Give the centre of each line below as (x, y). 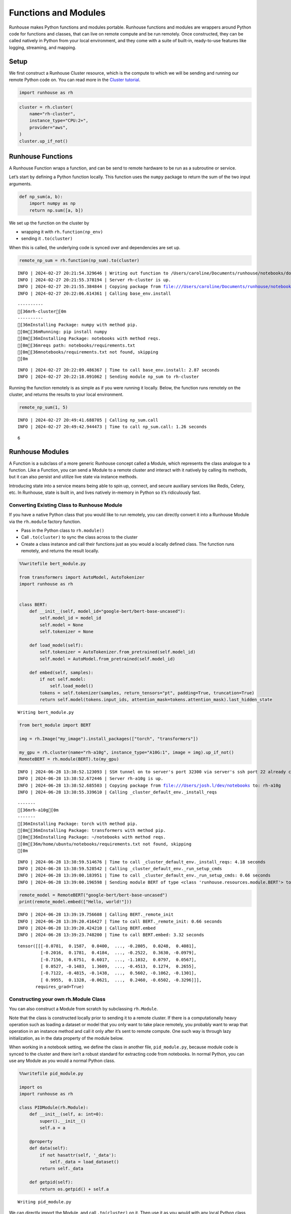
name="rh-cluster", (53, 114)
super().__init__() (63, 1121)
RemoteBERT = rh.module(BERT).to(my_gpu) (69, 759)
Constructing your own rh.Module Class (57, 999)
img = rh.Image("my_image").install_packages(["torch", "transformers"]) (109, 739)
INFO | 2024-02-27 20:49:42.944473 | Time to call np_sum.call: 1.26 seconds (112, 427)
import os (31, 1087)
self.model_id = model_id (70, 618)
